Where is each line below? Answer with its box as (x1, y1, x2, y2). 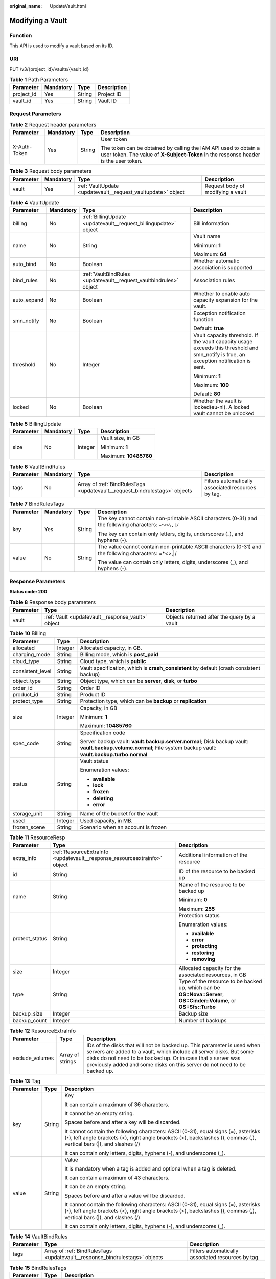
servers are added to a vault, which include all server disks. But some (86, 1048, 254, 1055)
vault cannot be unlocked (193, 410, 255, 417)
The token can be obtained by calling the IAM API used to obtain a (100, 145, 260, 152)
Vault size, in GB (100, 435, 140, 442)
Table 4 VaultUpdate (9, 199, 59, 206)
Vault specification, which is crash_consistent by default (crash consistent (80, 664, 261, 671)
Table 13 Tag (9, 1077, 41, 1085)
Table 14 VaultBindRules (9, 1233, 68, 1240)
